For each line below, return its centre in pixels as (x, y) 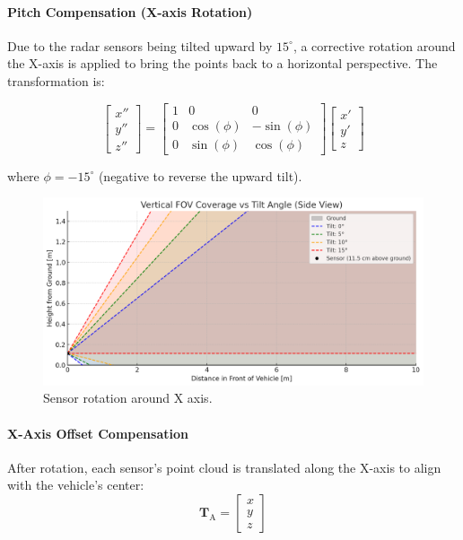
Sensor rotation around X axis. (128, 398)
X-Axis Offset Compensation (98, 433)
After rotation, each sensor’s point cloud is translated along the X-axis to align (224, 467)
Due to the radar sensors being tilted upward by (140, 45)
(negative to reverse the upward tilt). (200, 175)
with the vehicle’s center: (76, 485)
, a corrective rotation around (374, 45)
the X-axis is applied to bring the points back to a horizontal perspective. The (223, 63)
